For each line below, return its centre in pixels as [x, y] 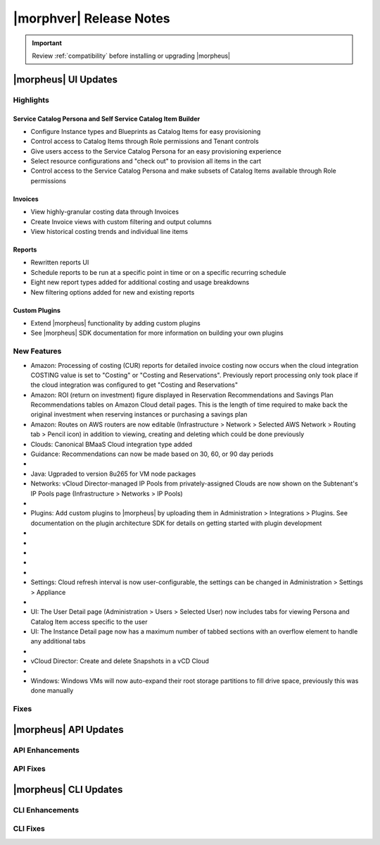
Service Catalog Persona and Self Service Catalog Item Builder [107, 118]
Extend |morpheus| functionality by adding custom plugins [115, 323]
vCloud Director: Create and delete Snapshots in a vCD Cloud [120, 661]
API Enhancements [46, 750]
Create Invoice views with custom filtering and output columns [121, 221]
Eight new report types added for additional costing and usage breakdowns [140, 283]
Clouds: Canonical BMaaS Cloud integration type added [112, 444]
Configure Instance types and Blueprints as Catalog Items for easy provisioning [146, 131]
